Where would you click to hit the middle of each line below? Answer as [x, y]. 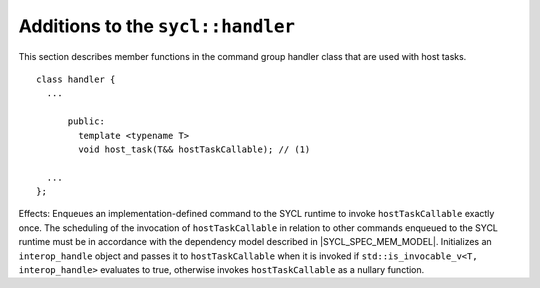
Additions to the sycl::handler [156, 26]
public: [86, 121]
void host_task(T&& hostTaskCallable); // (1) [194, 149]
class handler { [76, 79]
